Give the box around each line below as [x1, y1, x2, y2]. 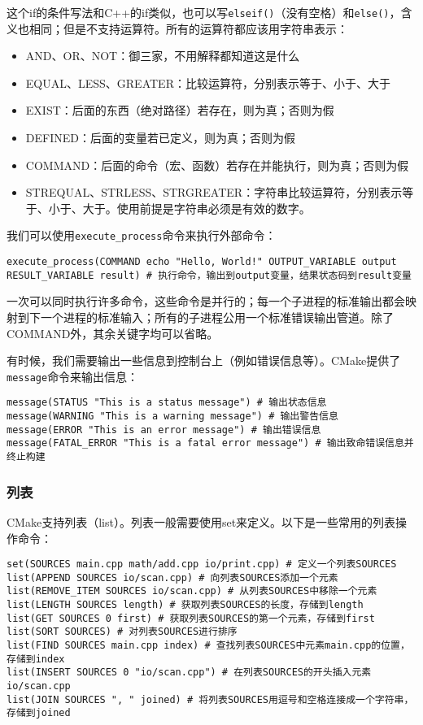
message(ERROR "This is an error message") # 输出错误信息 [7, 423, 321, 436]
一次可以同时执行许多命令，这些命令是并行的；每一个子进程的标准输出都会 [7, 293, 405, 310]
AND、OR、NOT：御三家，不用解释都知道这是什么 [25, 47, 300, 64]
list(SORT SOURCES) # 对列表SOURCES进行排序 [7, 626, 238, 638]
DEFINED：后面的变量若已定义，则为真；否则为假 [25, 129, 295, 146]
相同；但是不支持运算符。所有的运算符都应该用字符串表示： [28, 20, 348, 37]
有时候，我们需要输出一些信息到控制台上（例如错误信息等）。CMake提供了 [7, 352, 401, 369]
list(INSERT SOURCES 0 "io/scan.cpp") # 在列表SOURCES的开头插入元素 [7, 666, 372, 679]
